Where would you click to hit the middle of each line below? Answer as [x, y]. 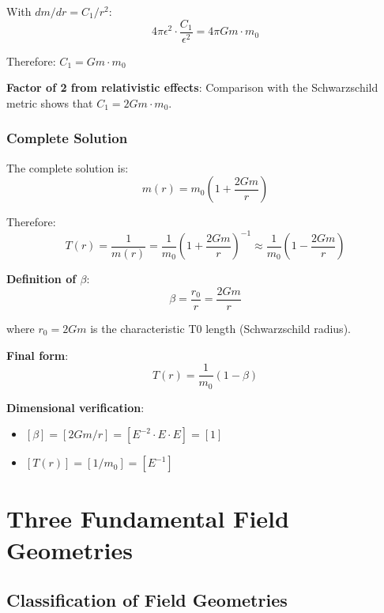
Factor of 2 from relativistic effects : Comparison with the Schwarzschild [192, 87]
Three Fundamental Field [148, 518]
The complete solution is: [68, 167]
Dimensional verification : [75, 407]
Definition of [41, 279]
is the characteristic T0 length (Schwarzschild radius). [220, 328]
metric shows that [50, 102]
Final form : [38, 355]
